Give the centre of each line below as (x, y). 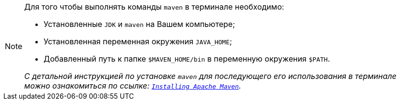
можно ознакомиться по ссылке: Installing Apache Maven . (133, 86)
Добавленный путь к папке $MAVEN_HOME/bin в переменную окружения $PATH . (187, 59)
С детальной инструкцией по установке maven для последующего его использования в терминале (210, 76)
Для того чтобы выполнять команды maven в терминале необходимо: (154, 7)
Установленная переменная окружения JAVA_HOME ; (138, 41)
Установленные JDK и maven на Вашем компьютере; (139, 24)
